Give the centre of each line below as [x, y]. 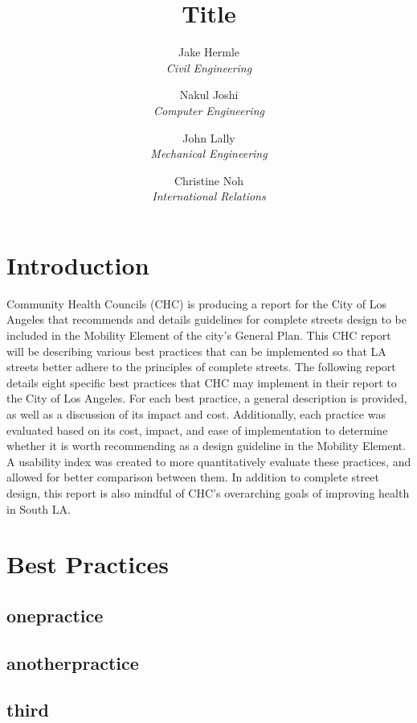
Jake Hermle [209, 52]
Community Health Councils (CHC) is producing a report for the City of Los [197, 303]
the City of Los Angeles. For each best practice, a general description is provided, [207, 398]
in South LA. [39, 508]
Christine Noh [209, 180]
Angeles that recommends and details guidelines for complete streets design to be [206, 319]
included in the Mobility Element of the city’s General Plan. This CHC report [199, 335]
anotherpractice [73, 662]
